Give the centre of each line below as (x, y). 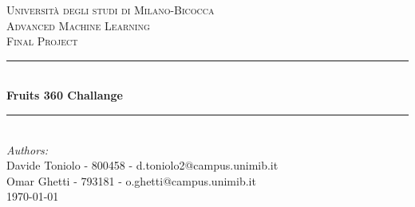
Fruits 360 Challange (65, 95)
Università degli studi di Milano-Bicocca (111, 10)
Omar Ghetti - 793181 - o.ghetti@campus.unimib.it (131, 180)
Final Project (42, 41)
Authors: (28, 149)
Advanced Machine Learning (78, 25)
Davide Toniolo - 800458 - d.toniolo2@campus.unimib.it (142, 165)
